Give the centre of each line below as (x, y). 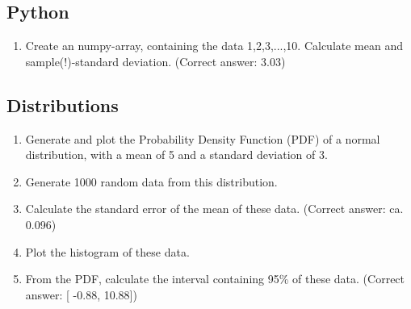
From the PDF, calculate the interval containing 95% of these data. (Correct (215, 279)
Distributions (63, 104)
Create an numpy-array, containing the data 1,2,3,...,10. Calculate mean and (214, 46)
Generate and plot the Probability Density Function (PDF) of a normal (203, 138)
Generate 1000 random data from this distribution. (151, 181)
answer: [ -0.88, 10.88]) (81, 294)
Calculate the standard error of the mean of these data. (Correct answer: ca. (214, 209)
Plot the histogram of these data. (107, 251)
